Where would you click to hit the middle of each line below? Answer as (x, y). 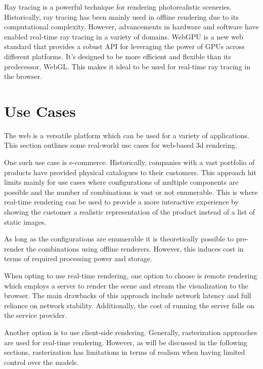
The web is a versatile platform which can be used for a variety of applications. (127, 135)
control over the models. (41, 362)
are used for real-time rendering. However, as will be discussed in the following (126, 342)
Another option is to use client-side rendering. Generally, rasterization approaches (131, 332)
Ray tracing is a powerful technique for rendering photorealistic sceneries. (118, 7)
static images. (25, 221)
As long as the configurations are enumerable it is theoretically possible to (119, 239)
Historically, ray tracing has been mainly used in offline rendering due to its (121, 16)
